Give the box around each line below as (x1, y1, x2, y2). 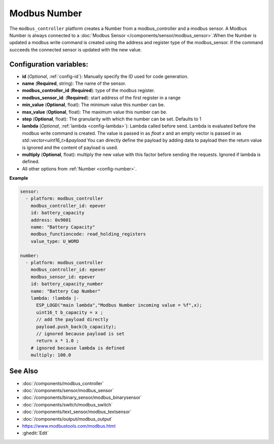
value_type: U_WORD (30, 238, 80, 244)
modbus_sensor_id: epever (30, 274, 95, 279)
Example (9, 175, 28, 181)
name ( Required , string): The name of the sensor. (22, 80, 126, 86)
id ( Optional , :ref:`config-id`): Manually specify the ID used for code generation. (22, 73, 189, 79)
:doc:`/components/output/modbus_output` (22, 416, 113, 422)
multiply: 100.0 (30, 352, 71, 358)
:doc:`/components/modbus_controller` (22, 380, 104, 386)
